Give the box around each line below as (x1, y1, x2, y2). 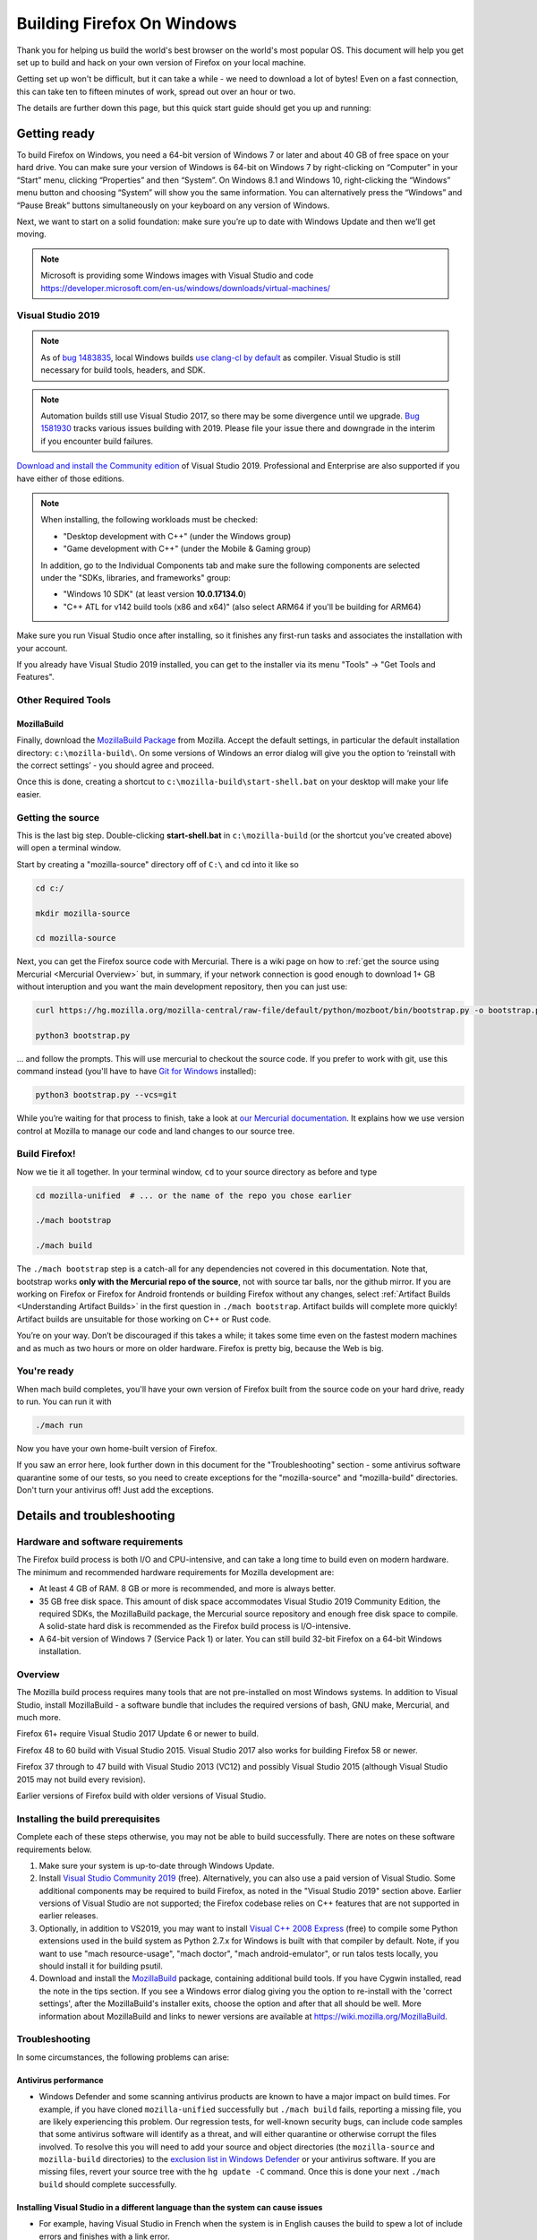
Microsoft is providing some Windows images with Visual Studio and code (40, 270, 314, 281)
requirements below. (16, 1844, 92, 1855)
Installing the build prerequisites (16, 1813, 161, 1825)
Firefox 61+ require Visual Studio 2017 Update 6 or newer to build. (16, 1728, 260, 1739)
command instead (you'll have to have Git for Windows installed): (16, 1066, 257, 1077)
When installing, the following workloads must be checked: (40, 514, 259, 525)
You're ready (16, 1365, 74, 1377)
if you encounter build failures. (40, 435, 154, 446)
